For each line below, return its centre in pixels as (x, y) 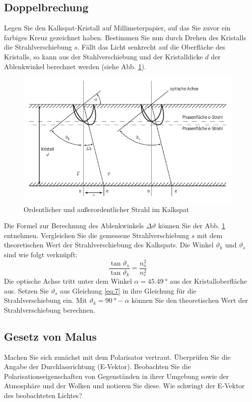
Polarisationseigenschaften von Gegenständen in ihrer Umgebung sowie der (116, 376)
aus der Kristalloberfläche (208, 281)
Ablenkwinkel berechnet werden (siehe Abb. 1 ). (75, 66)
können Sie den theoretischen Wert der (190, 300)
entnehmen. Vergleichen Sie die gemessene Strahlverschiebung (97, 235)
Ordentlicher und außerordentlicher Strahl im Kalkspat (106, 209)
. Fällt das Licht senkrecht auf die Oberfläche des (151, 47)
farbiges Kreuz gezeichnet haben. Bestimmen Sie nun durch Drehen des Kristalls (125, 37)
